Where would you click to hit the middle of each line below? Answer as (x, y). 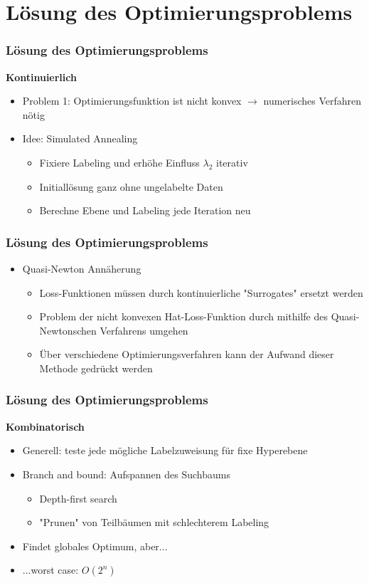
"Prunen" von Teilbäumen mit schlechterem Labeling (154, 522)
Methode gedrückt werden (96, 368)
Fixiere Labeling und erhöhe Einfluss (119, 162)
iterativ (232, 162)
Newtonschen (68, 330)
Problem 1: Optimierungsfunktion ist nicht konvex (132, 101)
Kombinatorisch (45, 426)
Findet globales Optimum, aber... (95, 546)
